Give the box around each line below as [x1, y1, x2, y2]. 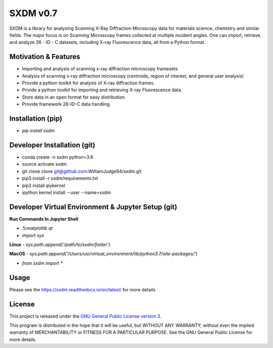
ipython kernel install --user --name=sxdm [22, 189, 111, 195]
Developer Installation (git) [9, 140, 96, 149]
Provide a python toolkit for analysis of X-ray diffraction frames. [22, 80, 155, 86]
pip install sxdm [22, 128, 55, 134]
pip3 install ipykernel [22, 182, 65, 188]
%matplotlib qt [22, 225, 53, 231]
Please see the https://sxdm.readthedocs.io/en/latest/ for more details [9, 286, 156, 292]
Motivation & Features [9, 53, 80, 61]
